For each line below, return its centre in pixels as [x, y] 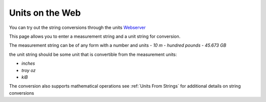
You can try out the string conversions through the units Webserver [78, 27]
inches [28, 63]
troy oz [29, 70]
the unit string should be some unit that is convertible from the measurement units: [93, 54]
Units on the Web [45, 13]
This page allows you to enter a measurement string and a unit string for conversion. [95, 36]
